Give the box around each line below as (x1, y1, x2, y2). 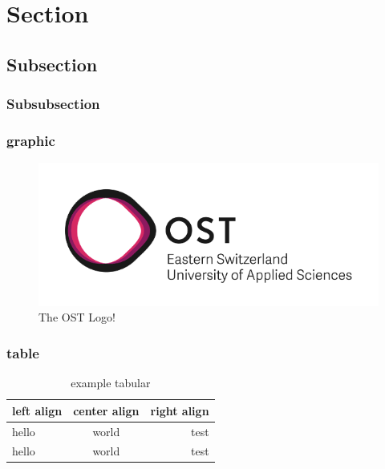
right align (150, 402, 209, 418)
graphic (6, 130, 55, 150)
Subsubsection (6, 94, 100, 114)
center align (73, 402, 140, 418)
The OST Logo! (38, 309, 115, 325)
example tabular (71, 374, 151, 391)
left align (12, 402, 63, 418)
